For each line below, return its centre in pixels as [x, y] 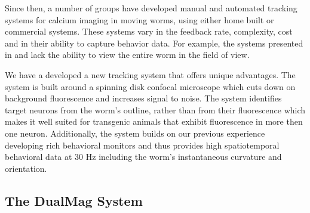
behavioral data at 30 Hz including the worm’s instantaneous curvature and [143, 157]
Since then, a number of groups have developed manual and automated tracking [151, 8]
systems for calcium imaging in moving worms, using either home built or [139, 19]
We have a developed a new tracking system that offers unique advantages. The [150, 74]
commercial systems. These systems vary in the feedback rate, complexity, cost [149, 31]
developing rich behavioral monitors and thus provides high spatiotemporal [142, 145]
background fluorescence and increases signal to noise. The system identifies [143, 98]
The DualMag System [74, 200]
